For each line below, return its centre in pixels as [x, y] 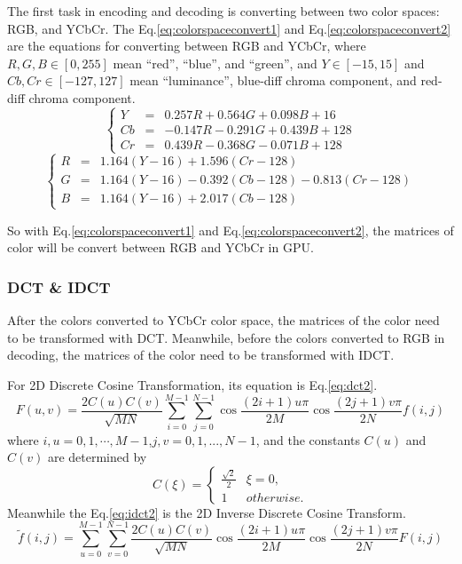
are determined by [97, 457]
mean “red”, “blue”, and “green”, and [215, 63]
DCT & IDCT [59, 286]
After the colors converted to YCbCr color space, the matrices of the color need [223, 320]
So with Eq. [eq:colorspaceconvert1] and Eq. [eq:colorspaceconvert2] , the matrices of [231, 230]
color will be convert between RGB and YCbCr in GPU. [161, 247]
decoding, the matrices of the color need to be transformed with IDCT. [201, 355]
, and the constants [308, 439]
